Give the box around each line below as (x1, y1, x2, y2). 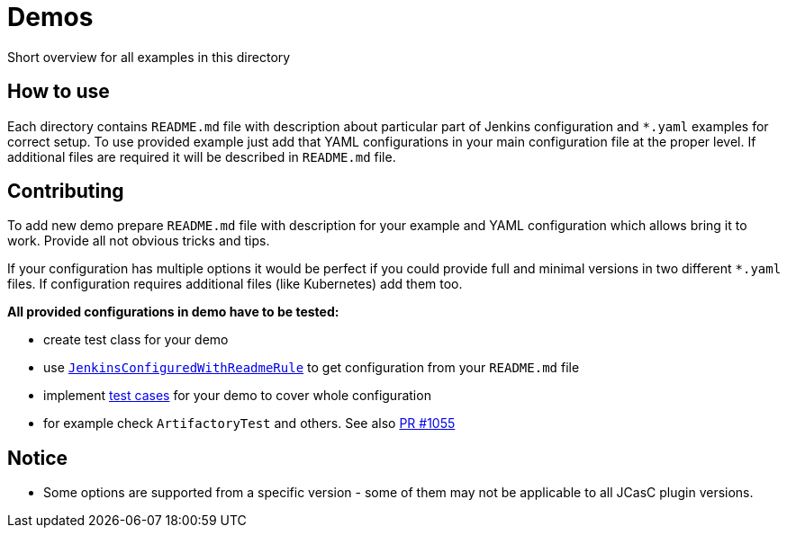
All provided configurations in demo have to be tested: (7, 304, 339, 320)
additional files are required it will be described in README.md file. (7, 148, 396, 165)
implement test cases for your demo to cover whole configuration (43, 388, 431, 404)
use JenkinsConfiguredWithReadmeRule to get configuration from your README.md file (43, 360, 580, 376)
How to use (7, 80, 110, 103)
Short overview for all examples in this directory (7, 49, 291, 65)
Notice (7, 446, 68, 469)
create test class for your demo (43, 332, 229, 348)
